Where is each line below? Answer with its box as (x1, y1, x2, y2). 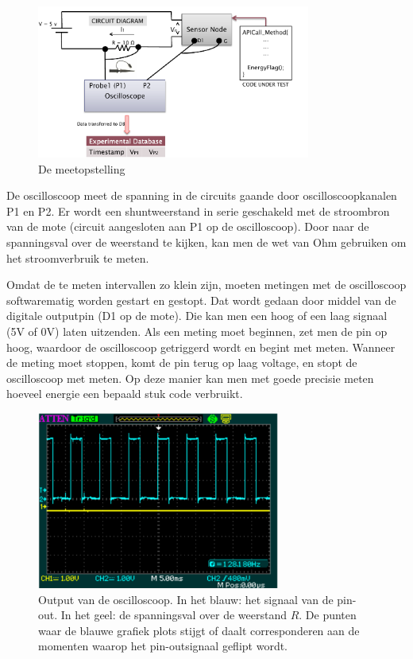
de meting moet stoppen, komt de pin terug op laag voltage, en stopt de (6, 354, 357, 371)
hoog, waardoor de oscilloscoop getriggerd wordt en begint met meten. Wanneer (6, 338, 396, 355)
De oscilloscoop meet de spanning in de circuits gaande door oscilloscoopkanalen (6, 187, 397, 204)
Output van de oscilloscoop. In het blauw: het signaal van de (38, 591, 334, 607)
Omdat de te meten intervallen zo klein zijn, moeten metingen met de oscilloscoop (6, 276, 407, 293)
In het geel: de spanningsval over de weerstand (60, 606, 287, 623)
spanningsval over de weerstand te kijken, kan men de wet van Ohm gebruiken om (6, 234, 407, 251)
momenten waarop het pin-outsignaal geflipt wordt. (38, 638, 288, 654)
